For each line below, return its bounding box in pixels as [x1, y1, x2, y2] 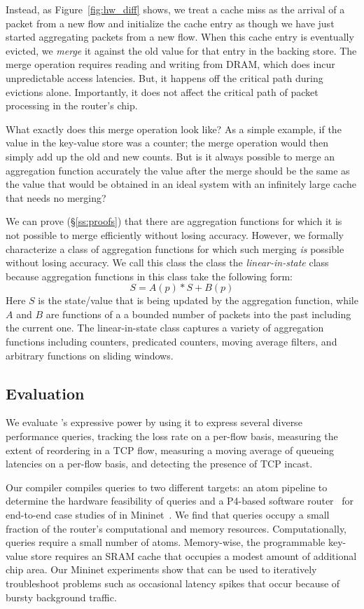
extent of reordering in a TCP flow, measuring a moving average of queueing [6, 442, 335, 457]
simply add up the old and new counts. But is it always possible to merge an [6, 149, 335, 163]
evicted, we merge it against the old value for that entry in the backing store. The [6, 43, 357, 57]
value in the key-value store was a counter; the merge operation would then [6, 135, 329, 150]
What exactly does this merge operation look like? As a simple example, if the [6, 121, 342, 136]
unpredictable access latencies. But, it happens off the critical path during [6, 70, 323, 85]
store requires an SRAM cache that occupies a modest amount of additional [31, 548, 357, 563]
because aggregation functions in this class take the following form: [6, 268, 293, 283]
